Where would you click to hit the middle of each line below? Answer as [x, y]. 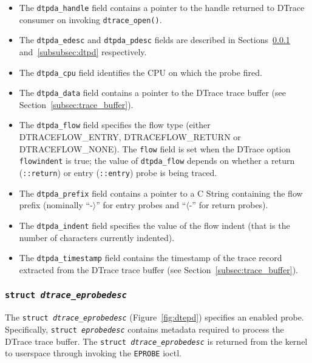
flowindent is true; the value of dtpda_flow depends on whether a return [157, 161]
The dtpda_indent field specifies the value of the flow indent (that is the [154, 225]
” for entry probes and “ [141, 205]
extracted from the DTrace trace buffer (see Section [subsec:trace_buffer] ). [158, 269]
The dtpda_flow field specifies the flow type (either [115, 125]
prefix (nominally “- [56, 205]
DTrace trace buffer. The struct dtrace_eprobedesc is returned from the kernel [156, 341]
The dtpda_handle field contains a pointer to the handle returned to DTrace [162, 7]
